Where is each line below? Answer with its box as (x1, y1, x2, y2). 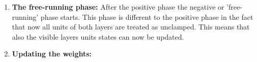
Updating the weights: (12, 48, 92, 59)
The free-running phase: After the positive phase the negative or (12, 2, 224, 12)
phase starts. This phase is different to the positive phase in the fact (40, 11, 253, 22)
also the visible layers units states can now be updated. (12, 31, 184, 42)
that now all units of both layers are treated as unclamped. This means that (12, 21, 250, 32)
